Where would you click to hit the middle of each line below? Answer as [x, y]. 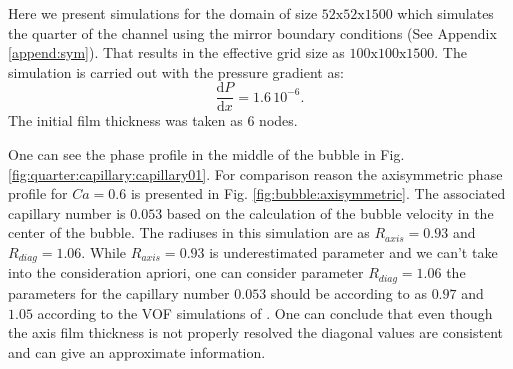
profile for [38, 193]
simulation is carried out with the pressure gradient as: [176, 71]
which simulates [445, 13]
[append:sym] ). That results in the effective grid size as [176, 52]
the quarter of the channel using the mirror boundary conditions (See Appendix [252, 32]
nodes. [278, 120]
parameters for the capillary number [119, 292]
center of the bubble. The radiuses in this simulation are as [189, 232]
